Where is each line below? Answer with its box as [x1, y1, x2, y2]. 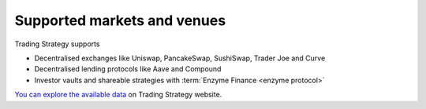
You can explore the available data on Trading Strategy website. [14, 90, 222, 100]
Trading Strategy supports [14, 39, 100, 49]
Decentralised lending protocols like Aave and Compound [34, 64, 222, 74]
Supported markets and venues [14, 12, 226, 29]
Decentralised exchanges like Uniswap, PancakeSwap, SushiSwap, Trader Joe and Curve [34, 53, 326, 63]
